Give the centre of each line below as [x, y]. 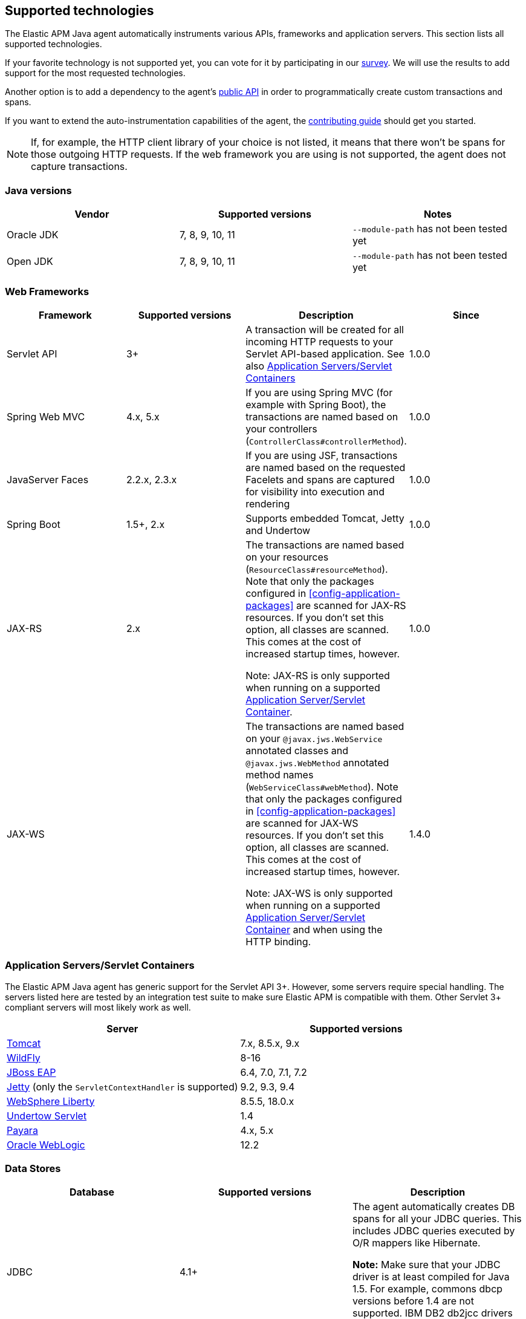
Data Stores [33, 1169]
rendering [268, 503]
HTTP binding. [278, 941]
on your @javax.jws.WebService [314, 738]
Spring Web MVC [46, 416]
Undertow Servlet [47, 1115]
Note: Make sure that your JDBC [426, 1265]
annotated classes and [297, 750]
